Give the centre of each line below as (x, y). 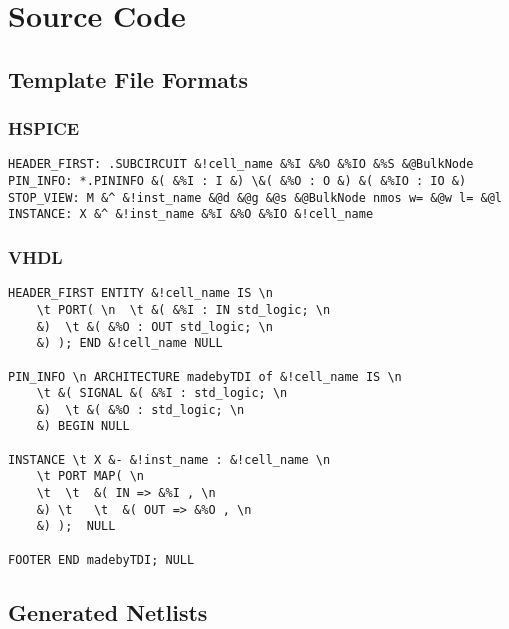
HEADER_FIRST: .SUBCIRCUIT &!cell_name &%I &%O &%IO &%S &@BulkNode (241, 164)
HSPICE (44, 128)
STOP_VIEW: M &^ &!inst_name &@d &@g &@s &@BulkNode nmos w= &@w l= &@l (255, 197)
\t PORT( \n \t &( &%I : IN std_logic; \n (183, 309)
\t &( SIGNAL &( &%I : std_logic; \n (162, 393)
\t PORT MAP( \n (90, 476)
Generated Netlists (108, 611)
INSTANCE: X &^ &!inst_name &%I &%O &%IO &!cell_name (191, 214)
